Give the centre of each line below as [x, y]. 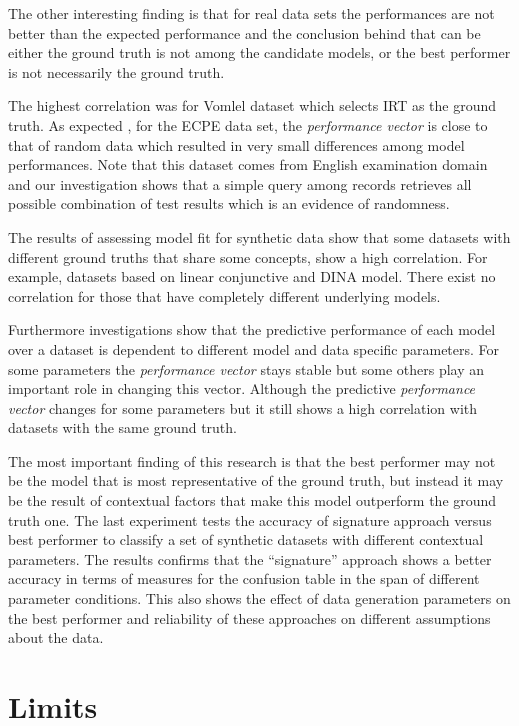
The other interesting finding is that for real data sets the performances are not [251, 13]
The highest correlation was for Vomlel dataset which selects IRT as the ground [252, 105]
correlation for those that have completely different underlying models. [224, 295]
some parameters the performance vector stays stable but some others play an [246, 368]
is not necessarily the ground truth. [116, 71]
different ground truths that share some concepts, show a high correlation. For [248, 256]
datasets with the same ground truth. [122, 427]
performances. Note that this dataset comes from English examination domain [248, 164]
